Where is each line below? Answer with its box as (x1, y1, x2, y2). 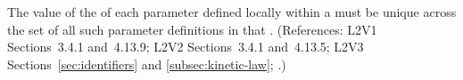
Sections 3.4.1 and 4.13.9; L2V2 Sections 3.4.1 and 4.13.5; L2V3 (7, 37, 364, 56)
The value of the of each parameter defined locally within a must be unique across (7, 3, 457, 20)
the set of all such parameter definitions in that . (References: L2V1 (7, 20, 377, 38)
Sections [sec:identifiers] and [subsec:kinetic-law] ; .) (7, 54, 286, 73)
